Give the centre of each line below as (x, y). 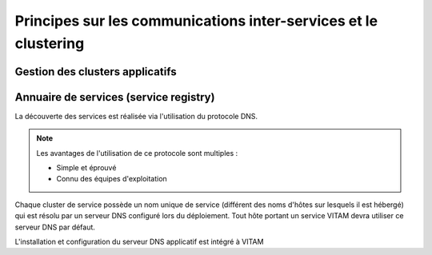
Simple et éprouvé (86, 168)
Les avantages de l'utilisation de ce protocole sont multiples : (137, 153)
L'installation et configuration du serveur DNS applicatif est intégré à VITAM (139, 241)
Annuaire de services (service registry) (115, 97)
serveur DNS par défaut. (55, 227)
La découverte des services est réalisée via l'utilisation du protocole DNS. (136, 116)
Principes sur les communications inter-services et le (196, 21)
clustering (50, 43)
